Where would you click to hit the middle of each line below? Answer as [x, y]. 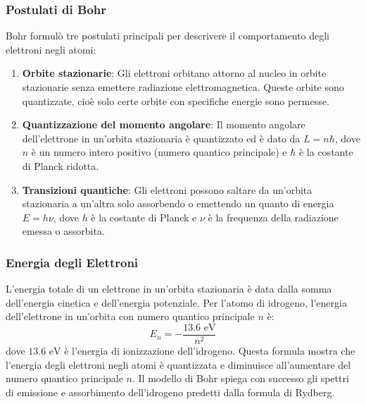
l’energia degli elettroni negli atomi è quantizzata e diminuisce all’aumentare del [178, 364]
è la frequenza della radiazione [273, 217]
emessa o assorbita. [63, 231]
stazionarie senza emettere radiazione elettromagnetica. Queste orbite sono [183, 87]
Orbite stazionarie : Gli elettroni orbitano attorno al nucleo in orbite [174, 73]
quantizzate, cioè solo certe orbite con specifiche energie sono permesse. [176, 100]
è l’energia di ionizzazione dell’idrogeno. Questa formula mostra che [210, 350]
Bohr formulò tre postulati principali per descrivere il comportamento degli [168, 36]
